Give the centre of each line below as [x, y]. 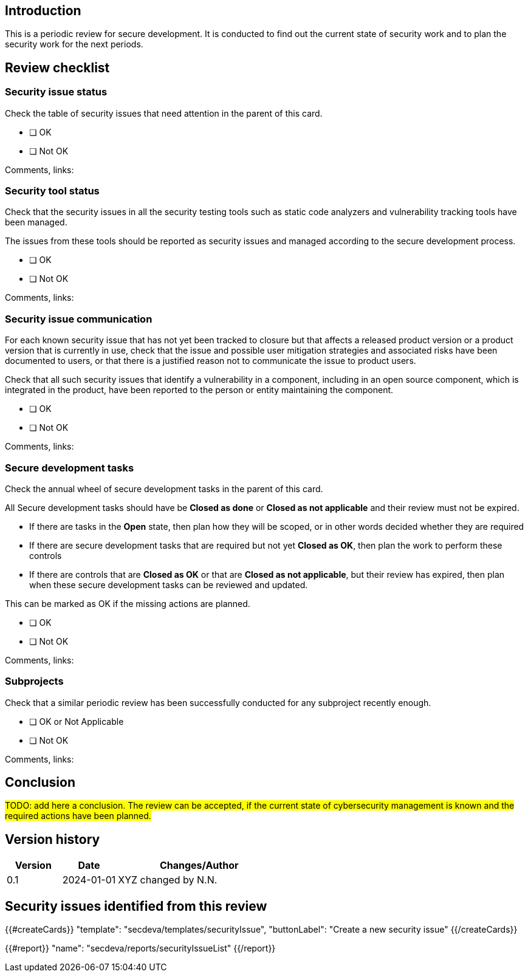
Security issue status [56, 92]
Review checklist [57, 67]
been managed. [36, 222]
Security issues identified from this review [136, 906]
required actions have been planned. [78, 816]
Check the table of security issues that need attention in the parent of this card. [164, 113]
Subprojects [34, 681]
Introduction [43, 11]
